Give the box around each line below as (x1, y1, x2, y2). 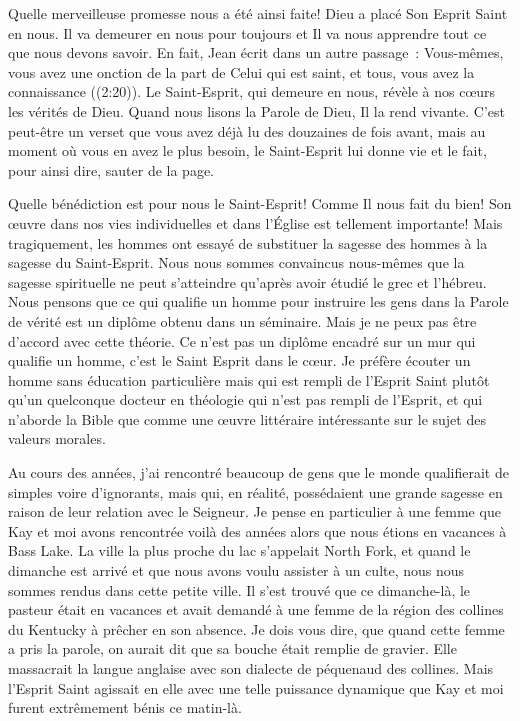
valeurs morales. (8, 428, 106, 449)
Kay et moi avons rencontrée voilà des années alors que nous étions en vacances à (8, 520, 507, 541)
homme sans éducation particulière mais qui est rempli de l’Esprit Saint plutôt (8, 369, 490, 390)
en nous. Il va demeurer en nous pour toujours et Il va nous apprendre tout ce (8, 22, 487, 43)
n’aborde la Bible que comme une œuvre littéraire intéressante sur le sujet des (8, 408, 486, 429)
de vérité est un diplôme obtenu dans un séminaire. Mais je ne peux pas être (8, 310, 477, 331)
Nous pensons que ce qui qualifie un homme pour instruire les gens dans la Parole (8, 291, 509, 312)
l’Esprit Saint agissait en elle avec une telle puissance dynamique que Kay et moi (8, 677, 504, 698)
